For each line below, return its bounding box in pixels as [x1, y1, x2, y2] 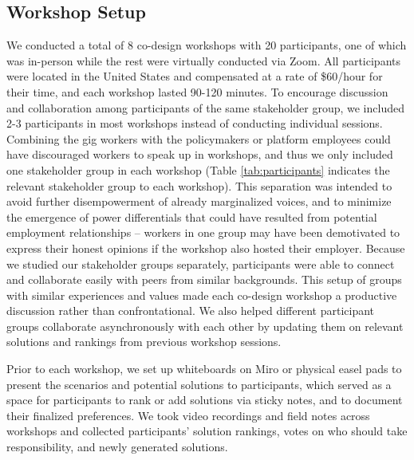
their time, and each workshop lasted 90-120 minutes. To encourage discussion [6, 83, 388, 100]
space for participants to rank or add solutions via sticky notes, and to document [6, 391, 403, 408]
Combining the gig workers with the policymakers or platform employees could [6, 130, 391, 147]
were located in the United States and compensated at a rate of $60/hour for [6, 68, 383, 85]
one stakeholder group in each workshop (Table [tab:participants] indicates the [6, 161, 390, 178]
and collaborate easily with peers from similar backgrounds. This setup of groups [6, 271, 402, 288]
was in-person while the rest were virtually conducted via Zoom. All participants [6, 52, 401, 69]
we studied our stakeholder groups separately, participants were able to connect [6, 255, 395, 272]
